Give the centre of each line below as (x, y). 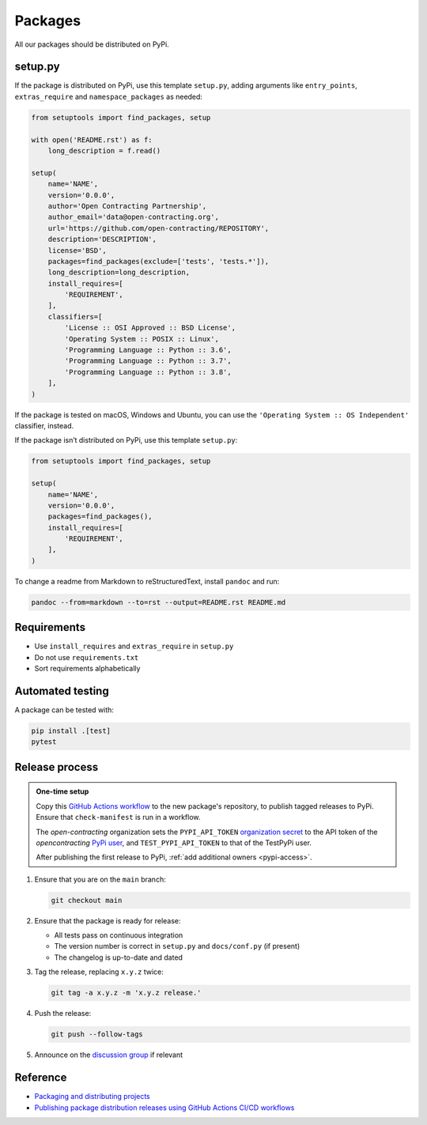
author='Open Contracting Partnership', (127, 206)
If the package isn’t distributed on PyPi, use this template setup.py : (126, 440)
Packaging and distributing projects (92, 1097)
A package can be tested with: (64, 710)
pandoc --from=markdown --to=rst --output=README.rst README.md (159, 602)
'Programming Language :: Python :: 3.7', (148, 361)
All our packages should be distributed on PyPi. (92, 44)
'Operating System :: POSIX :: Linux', (142, 339)
